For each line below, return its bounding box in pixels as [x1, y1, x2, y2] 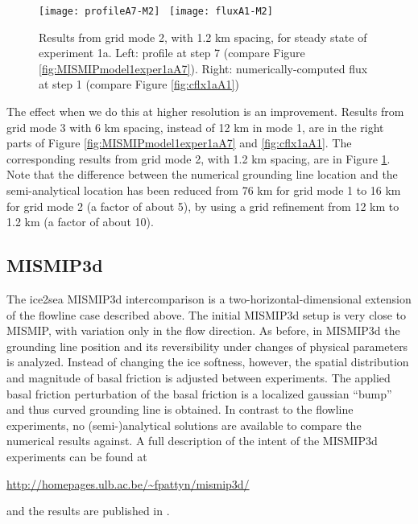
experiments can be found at [6, 448, 147, 464]
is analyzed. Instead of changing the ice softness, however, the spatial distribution [6, 353, 409, 370]
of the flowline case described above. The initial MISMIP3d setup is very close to [6, 306, 407, 323]
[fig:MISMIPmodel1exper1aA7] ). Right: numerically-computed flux [39, 60, 368, 76]
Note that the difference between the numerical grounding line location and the [6, 166, 398, 183]
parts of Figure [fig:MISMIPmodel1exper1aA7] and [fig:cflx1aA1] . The [6, 134, 352, 151]
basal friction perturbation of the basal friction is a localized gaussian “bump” [6, 385, 392, 402]
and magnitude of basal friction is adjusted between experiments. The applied [6, 369, 391, 386]
